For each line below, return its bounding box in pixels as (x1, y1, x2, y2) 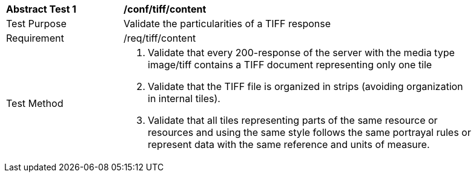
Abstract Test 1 (6, 3, 76, 15)
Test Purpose (6, 18, 67, 30)
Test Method (6, 97, 64, 109)
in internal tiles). (148, 92, 220, 105)
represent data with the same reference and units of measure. (148, 138, 430, 150)
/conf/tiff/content (124, 3, 207, 15)
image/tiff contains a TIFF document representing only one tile (148, 59, 432, 71)
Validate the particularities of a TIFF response (124, 18, 331, 30)
